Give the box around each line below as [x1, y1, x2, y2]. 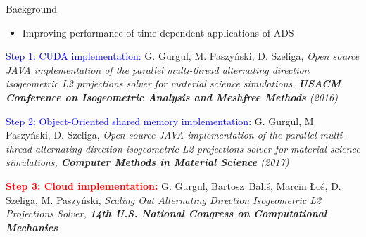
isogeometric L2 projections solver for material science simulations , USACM [6, 76, 341, 91]
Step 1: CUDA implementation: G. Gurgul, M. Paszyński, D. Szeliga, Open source [6, 49, 360, 63]
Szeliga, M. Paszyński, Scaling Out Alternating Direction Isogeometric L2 [6, 192, 322, 207]
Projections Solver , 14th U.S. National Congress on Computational [6, 206, 327, 221]
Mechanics [6, 219, 58, 234]
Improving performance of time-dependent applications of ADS [22, 25, 294, 39]
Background [6, 1, 57, 15]
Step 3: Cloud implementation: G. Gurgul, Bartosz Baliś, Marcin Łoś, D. [6, 178, 341, 193]
